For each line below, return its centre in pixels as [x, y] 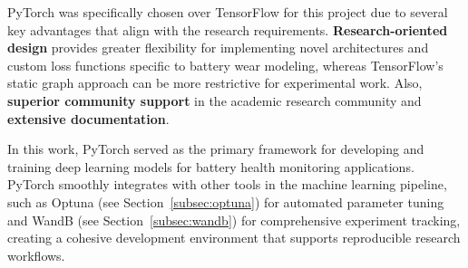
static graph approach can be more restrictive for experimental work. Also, [215, 83]
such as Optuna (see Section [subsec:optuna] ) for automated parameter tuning [226, 201]
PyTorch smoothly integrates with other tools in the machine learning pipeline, [227, 184]
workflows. [36, 255]
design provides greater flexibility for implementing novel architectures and [218, 48]
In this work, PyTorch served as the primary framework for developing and [216, 149]
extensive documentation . [88, 118]
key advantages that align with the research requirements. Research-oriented [228, 29]
